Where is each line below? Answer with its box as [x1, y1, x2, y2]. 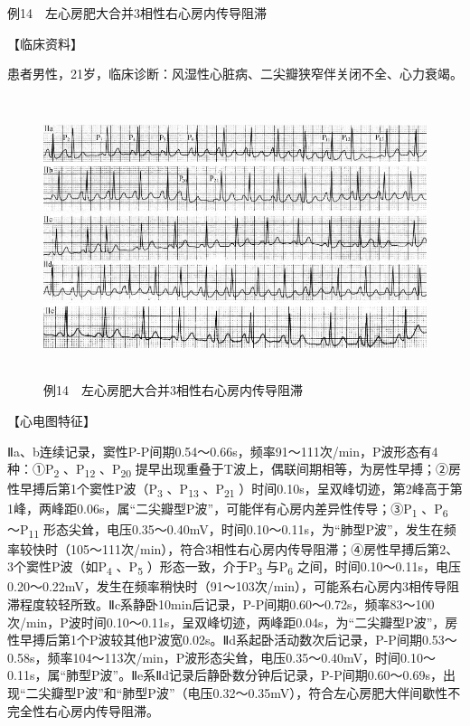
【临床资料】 [7, 33, 83, 52]
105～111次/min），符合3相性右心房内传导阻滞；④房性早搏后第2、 [70, 539, 459, 558]
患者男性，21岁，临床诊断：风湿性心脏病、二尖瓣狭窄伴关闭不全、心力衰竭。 [7, 64, 463, 83]
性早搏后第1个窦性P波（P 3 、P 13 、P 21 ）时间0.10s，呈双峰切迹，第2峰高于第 [7, 479, 463, 501]
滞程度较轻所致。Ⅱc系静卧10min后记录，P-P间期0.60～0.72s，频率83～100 [7, 594, 435, 613]
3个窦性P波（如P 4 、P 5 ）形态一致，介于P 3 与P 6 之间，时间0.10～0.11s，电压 [7, 557, 462, 579]
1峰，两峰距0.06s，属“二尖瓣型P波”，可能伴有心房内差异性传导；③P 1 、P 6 [7, 499, 448, 521]
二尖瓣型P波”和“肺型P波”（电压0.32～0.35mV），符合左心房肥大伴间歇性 [25, 683, 448, 702]
